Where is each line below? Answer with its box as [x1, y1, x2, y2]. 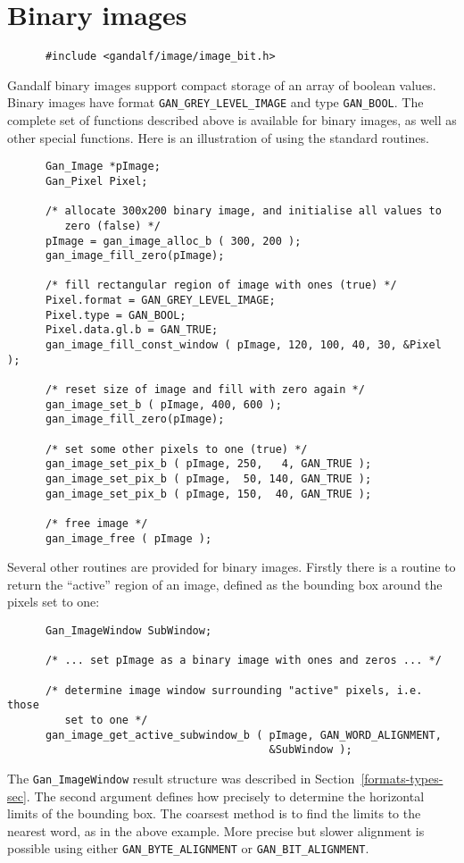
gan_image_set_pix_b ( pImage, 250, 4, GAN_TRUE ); [45, 457, 372, 471]
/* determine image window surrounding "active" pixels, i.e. [45, 683, 423, 697]
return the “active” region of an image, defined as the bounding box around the [7, 574, 443, 593]
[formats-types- [360, 768, 443, 787]
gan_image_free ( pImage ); [45, 532, 212, 545]
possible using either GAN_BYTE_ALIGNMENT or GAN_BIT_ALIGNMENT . [7, 839, 369, 858]
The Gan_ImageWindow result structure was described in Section [7, 768, 355, 787]
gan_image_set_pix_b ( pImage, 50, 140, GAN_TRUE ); [45, 473, 372, 485]
